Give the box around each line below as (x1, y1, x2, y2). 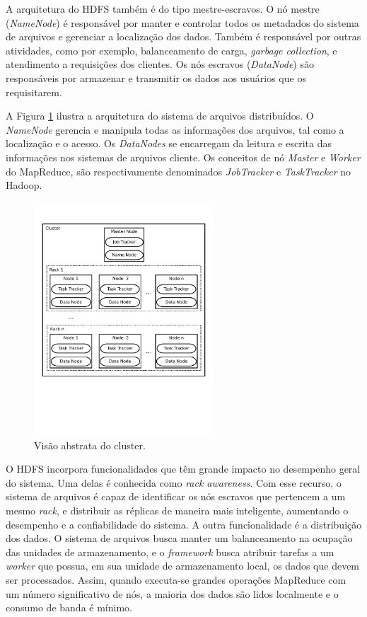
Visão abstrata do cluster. (34, 437, 146, 452)
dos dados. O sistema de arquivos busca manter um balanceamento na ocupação (6, 531, 353, 546)
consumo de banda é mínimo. (6, 600, 132, 615)
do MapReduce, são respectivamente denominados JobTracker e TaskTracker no (6, 163, 351, 178)
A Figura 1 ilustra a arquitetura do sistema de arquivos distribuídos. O (6, 108, 314, 123)
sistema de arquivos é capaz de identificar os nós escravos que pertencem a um (6, 489, 346, 504)
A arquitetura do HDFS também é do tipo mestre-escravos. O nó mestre (6, 1, 320, 16)
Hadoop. (6, 178, 42, 192)
